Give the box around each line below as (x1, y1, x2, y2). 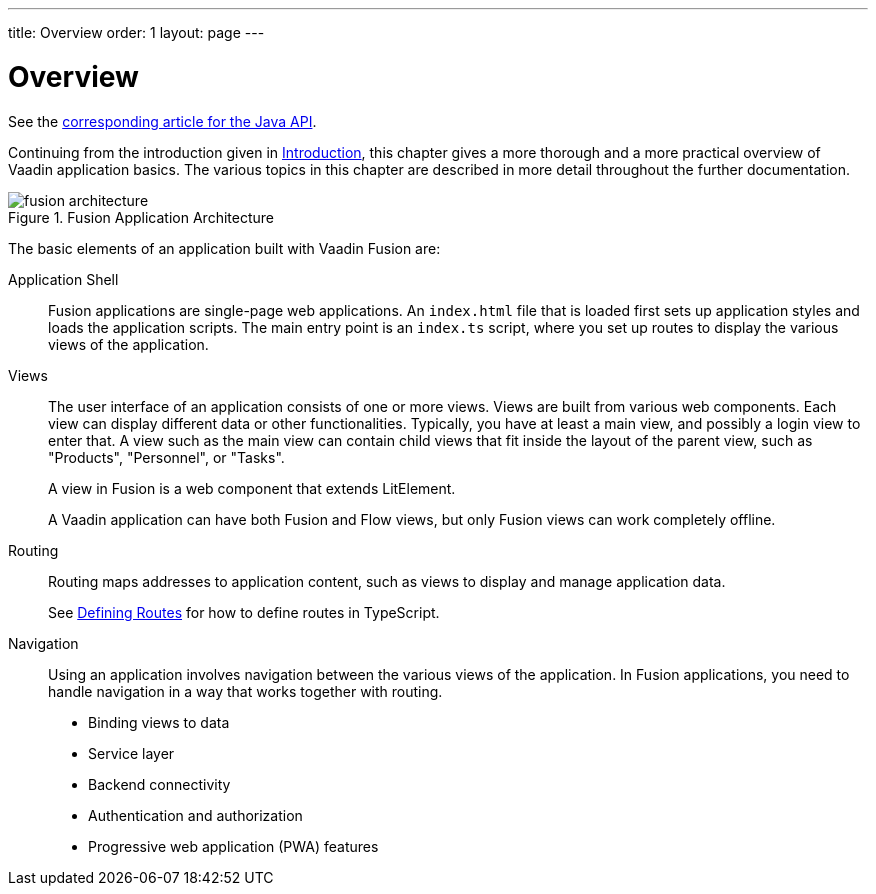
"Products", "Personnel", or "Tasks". (48, 448, 285, 466)
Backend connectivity (88, 775, 231, 793)
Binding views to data (88, 713, 230, 731)
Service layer (88, 744, 175, 762)
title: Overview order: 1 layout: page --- (8, 24, 265, 41)
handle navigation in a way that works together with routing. (48, 682, 443, 700)
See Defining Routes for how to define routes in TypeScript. (48, 603, 440, 621)
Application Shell (8, 270, 119, 288)
